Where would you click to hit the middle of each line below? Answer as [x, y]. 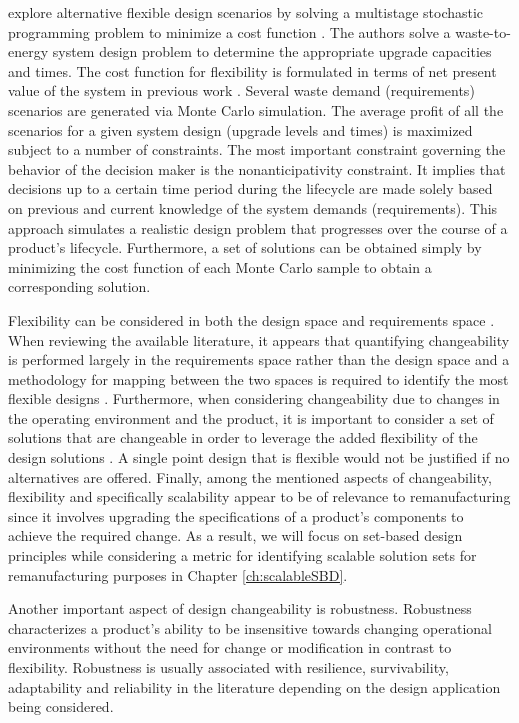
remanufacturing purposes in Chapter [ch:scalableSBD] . [178, 574]
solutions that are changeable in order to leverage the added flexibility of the [243, 437]
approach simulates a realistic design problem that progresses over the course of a [258, 227]
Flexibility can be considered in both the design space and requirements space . [251, 319]
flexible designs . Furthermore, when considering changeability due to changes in [254, 398]
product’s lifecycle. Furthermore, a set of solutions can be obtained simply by [245, 247]
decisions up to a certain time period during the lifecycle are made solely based [250, 188]
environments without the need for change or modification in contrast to [230, 647]
